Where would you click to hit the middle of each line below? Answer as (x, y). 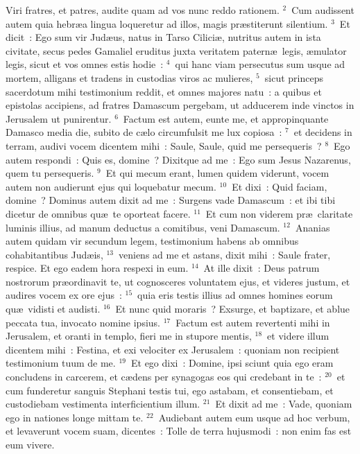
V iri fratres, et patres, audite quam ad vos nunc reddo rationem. (143, 10)
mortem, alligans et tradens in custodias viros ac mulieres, (129, 77)
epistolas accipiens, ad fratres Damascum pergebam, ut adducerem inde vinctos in (180, 105)
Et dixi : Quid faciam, (280, 186)
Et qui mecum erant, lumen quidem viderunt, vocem (217, 173)
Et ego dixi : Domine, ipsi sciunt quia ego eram (232, 363)
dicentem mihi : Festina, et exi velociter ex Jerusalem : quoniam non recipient (173, 349)
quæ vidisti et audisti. (53, 309)
